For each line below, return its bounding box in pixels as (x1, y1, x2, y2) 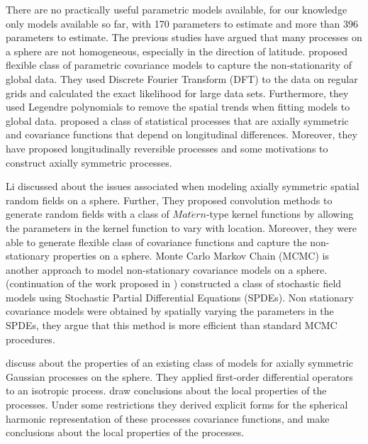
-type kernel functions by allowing (206, 206, 354, 221)
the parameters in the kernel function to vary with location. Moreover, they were (6, 220, 357, 235)
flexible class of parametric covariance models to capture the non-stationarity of (6, 57, 352, 72)
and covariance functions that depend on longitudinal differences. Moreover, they (6, 127, 357, 142)
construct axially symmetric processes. (6, 155, 172, 170)
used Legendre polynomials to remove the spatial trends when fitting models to (6, 99, 350, 114)
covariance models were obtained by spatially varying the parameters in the (6, 304, 334, 318)
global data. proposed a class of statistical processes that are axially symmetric (6, 113, 349, 128)
